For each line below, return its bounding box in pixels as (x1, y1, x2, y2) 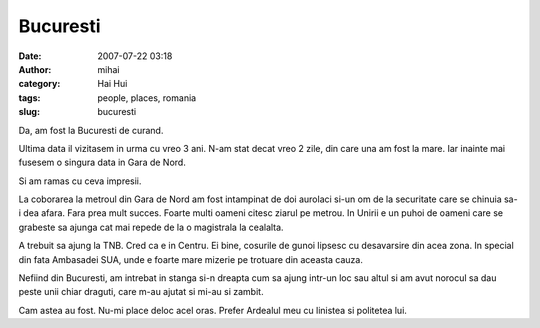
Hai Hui (97, 78, 128, 90)
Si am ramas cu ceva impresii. (18, 175, 142, 187)
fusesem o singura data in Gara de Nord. (18, 156, 187, 169)
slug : (18, 106, 40, 118)
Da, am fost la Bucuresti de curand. (18, 124, 164, 136)
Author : (18, 63, 52, 75)
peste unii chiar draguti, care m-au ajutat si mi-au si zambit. (18, 286, 264, 298)
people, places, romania (97, 91, 197, 104)
